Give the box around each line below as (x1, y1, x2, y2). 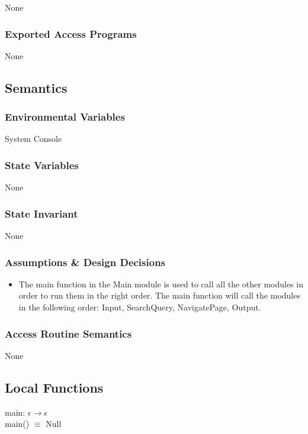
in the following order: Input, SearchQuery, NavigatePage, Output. (18, 301, 261, 313)
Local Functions (5, 378, 104, 396)
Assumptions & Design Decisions (5, 254, 166, 269)
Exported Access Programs (5, 26, 137, 41)
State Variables (5, 157, 79, 172)
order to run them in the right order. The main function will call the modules (18, 289, 300, 302)
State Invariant (5, 206, 78, 221)
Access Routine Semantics (5, 326, 132, 341)
